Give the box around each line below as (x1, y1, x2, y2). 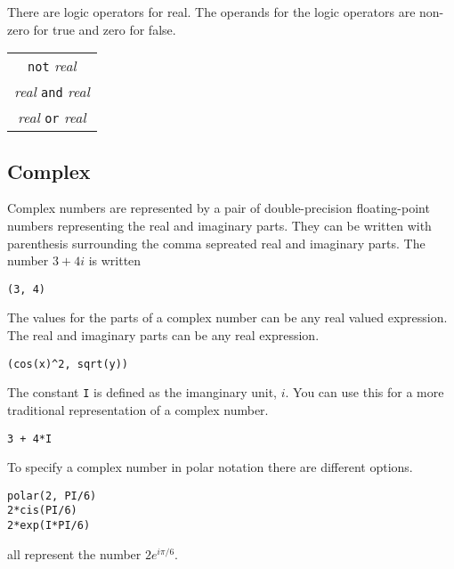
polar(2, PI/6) (7, 489, 97, 502)
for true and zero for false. (33, 20, 176, 38)
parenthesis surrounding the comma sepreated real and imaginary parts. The (7, 233, 426, 252)
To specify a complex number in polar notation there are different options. (7, 458, 413, 476)
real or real (18, 107, 86, 128)
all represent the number (7, 544, 142, 563)
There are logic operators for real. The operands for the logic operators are (7, 3, 416, 20)
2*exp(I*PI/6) (7, 519, 91, 532)
